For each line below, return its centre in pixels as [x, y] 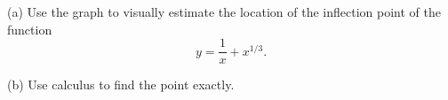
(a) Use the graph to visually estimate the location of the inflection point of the [224, 12]
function [30, 29]
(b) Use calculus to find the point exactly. [121, 85]
